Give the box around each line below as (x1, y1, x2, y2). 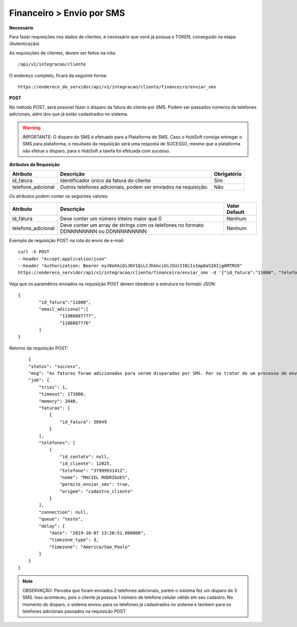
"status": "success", (28, 364, 81, 369)
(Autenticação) (9, 41, 40, 47)
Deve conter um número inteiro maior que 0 (60, 215, 162, 222)
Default (226, 208, 245, 215)
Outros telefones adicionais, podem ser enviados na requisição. (60, 184, 209, 190)
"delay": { (39, 523, 65, 529)
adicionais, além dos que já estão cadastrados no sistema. (9, 111, 129, 117)
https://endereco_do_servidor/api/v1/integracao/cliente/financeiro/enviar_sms (18, 84, 216, 89)
